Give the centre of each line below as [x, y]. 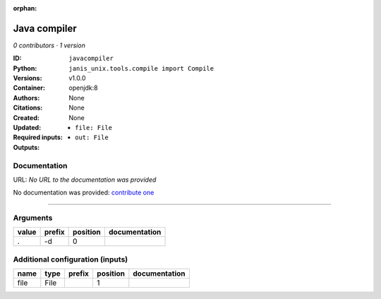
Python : [25, 68]
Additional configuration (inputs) [71, 259]
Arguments [33, 218]
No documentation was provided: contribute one [84, 193]
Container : [29, 88]
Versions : [28, 78]
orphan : [25, 8]
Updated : [27, 128]
